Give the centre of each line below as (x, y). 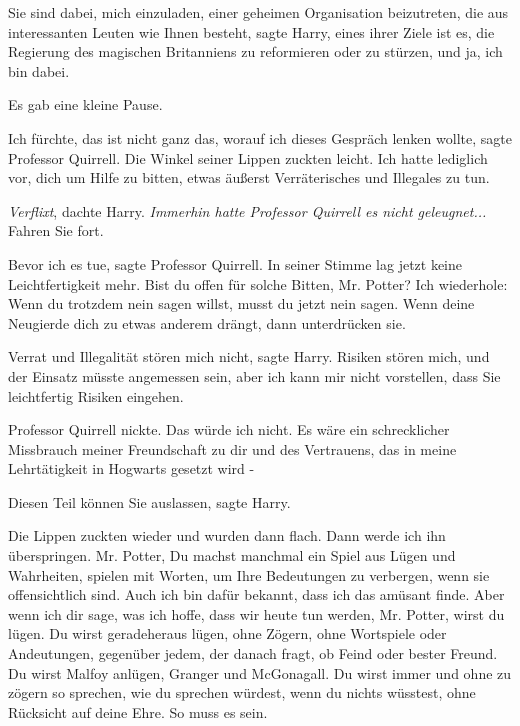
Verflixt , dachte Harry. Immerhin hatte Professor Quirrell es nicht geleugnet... (247, 210)
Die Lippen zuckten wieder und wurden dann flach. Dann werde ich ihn (227, 535)
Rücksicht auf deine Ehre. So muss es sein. (138, 711)
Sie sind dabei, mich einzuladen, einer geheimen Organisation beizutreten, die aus (258, 12)
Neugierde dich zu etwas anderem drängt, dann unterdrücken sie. (207, 322)
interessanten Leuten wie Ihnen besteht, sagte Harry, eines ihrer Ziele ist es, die (251, 31)
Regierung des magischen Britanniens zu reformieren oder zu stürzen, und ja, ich (255, 51)
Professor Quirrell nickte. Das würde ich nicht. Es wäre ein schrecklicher (229, 429)
